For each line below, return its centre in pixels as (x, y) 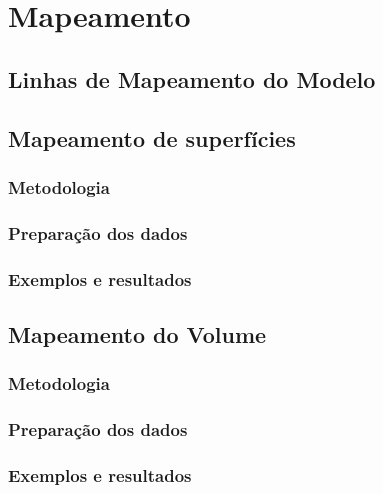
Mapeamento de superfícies (152, 137)
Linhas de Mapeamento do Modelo (192, 78)
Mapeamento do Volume (137, 333)
